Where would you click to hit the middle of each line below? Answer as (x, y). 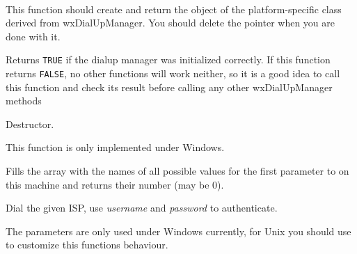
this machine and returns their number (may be (108, 184)
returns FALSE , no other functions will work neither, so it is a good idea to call (173, 73)
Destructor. (30, 124)
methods (24, 101)
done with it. (33, 36)
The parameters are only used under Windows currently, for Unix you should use (178, 231)
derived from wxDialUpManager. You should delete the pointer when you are (170, 23)
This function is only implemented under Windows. (115, 147)
